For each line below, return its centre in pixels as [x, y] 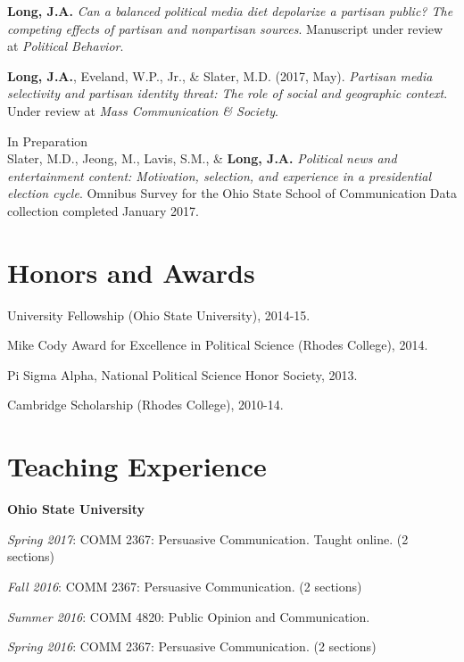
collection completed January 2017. [103, 210]
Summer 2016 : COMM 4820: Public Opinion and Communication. [189, 616]
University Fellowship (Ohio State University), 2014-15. [159, 314]
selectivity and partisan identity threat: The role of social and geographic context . [228, 93]
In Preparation [48, 141]
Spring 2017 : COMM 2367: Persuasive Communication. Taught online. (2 [208, 538]
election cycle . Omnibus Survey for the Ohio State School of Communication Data [232, 193]
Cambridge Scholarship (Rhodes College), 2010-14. [145, 405]
